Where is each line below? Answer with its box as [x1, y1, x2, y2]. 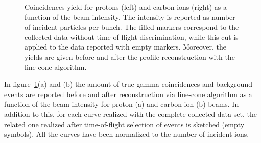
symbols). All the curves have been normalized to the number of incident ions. [4, 129, 249, 139]
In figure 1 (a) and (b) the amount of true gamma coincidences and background [4, 79, 252, 89]
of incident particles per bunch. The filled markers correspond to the [25, 21, 239, 32]
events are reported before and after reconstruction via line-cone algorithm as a [4, 88, 252, 99]
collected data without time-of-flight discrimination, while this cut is [25, 31, 239, 42]
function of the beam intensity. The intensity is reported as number [25, 11, 235, 22]
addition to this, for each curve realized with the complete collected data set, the [4, 108, 257, 119]
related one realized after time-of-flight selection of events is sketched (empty [4, 118, 245, 129]
